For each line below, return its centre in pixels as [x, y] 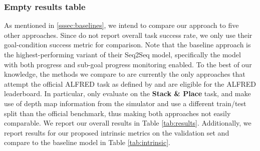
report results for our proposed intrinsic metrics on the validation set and [117, 132]
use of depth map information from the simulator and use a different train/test [125, 103]
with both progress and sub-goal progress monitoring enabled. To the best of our [128, 64]
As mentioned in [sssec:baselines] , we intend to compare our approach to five [121, 25]
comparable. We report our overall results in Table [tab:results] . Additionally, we [128, 123]
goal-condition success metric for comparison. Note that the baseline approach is [127, 45]
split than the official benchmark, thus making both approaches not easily [117, 113]
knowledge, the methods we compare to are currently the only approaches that [125, 74]
